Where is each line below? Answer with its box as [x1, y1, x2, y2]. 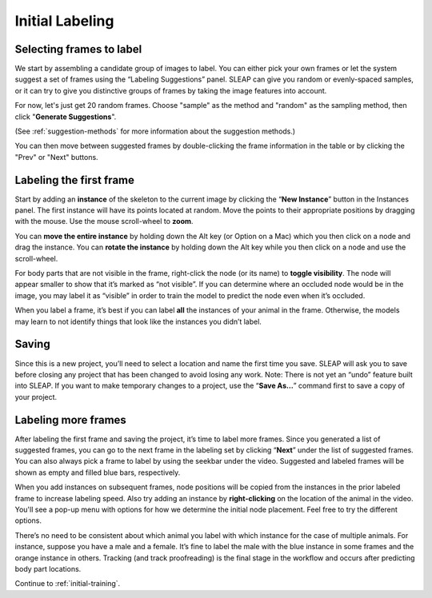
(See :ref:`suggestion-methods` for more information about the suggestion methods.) [14, 126, 296, 136]
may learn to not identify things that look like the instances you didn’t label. [14, 317, 262, 326]
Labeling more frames [14, 413, 127, 427]
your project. [14, 392, 58, 401]
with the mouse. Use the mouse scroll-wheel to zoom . [14, 217, 194, 226]
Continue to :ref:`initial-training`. [14, 579, 121, 588]
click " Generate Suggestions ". [14, 112, 117, 122]
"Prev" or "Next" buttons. [14, 152, 99, 161]
